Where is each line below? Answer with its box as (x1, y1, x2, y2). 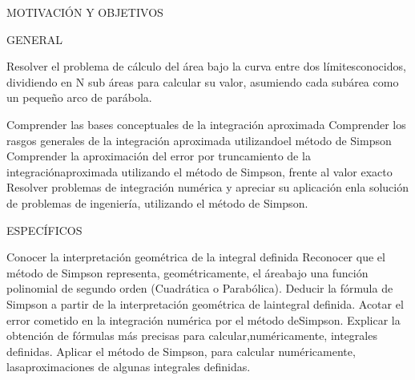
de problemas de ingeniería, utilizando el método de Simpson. (6, 194, 308, 211)
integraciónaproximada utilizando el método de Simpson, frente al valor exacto (6, 163, 393, 180)
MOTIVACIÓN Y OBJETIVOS (6, 4, 163, 20)
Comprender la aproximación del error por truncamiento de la (6, 148, 311, 164)
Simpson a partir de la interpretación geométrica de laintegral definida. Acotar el (6, 295, 404, 312)
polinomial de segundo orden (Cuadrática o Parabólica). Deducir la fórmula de (6, 280, 393, 297)
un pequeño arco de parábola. (6, 89, 152, 106)
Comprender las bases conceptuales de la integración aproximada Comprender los (6, 115, 406, 132)
